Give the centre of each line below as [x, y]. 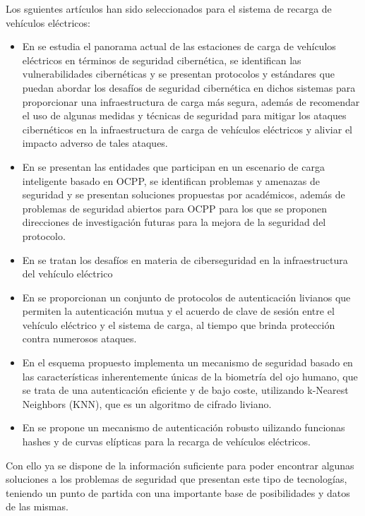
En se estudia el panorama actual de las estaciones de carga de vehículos [179, 46]
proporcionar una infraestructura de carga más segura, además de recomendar [191, 101]
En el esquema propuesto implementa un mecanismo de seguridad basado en [187, 362]
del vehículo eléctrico [67, 274]
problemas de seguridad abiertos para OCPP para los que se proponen [174, 208]
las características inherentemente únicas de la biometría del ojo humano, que [190, 376]
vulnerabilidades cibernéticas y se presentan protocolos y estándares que [178, 74]
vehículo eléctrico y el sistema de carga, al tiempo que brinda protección [179, 324]
